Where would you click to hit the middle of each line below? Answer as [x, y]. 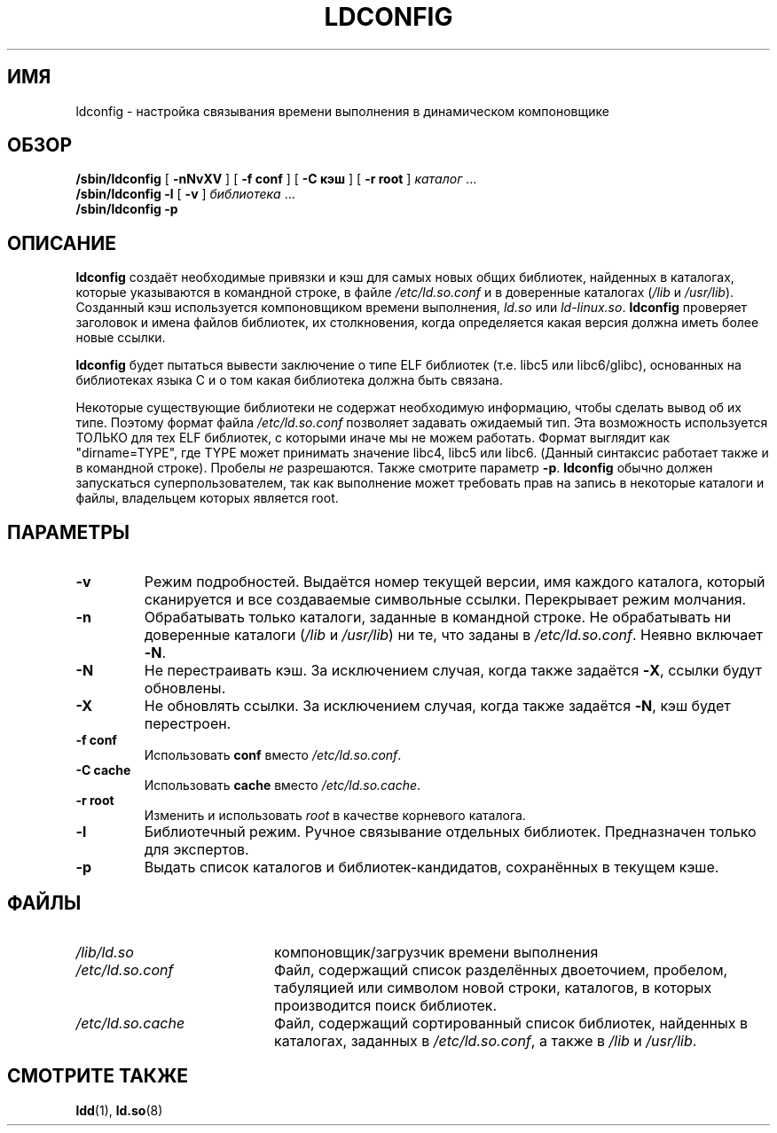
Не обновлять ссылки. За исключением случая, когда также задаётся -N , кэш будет [437, 706]
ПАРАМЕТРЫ [69, 532]
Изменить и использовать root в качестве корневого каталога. [335, 816]
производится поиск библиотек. [385, 1005]
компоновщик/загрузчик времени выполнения [436, 952]
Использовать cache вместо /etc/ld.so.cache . [283, 785]
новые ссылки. [121, 338]
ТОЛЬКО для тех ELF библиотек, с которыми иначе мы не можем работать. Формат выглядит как [373, 438]
